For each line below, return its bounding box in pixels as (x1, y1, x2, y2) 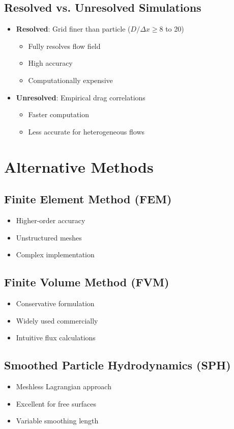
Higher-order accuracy (16, 214, 85, 225)
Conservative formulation (16, 298, 95, 308)
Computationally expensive (28, 74, 113, 85)
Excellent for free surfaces (16, 398, 96, 409)
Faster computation (28, 109, 89, 120)
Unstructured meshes (16, 232, 82, 243)
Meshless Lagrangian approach (16, 381, 111, 391)
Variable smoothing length (16, 415, 99, 426)
